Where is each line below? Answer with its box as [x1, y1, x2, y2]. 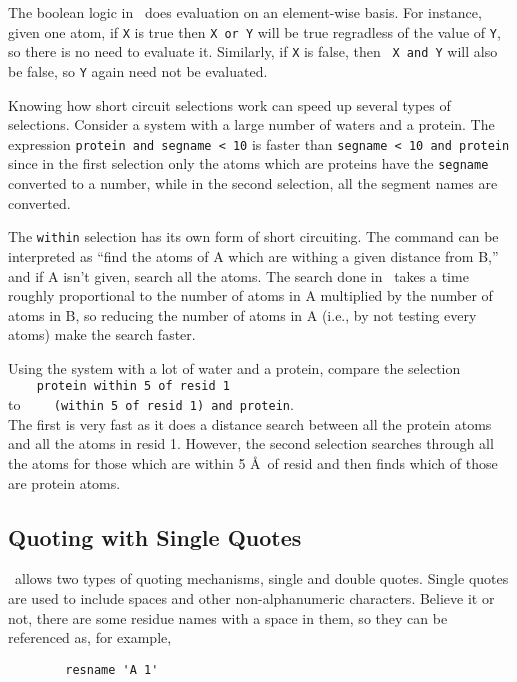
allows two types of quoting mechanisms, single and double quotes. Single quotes [14, 568, 509, 589]
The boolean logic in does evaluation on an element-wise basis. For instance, [8, 2, 482, 22]
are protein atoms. [8, 472, 121, 493]
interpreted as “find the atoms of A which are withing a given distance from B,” [8, 245, 499, 266]
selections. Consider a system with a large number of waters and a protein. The [8, 114, 495, 135]
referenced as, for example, [8, 627, 172, 648]
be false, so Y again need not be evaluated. [8, 60, 268, 81]
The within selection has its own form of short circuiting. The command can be [8, 226, 499, 247]
